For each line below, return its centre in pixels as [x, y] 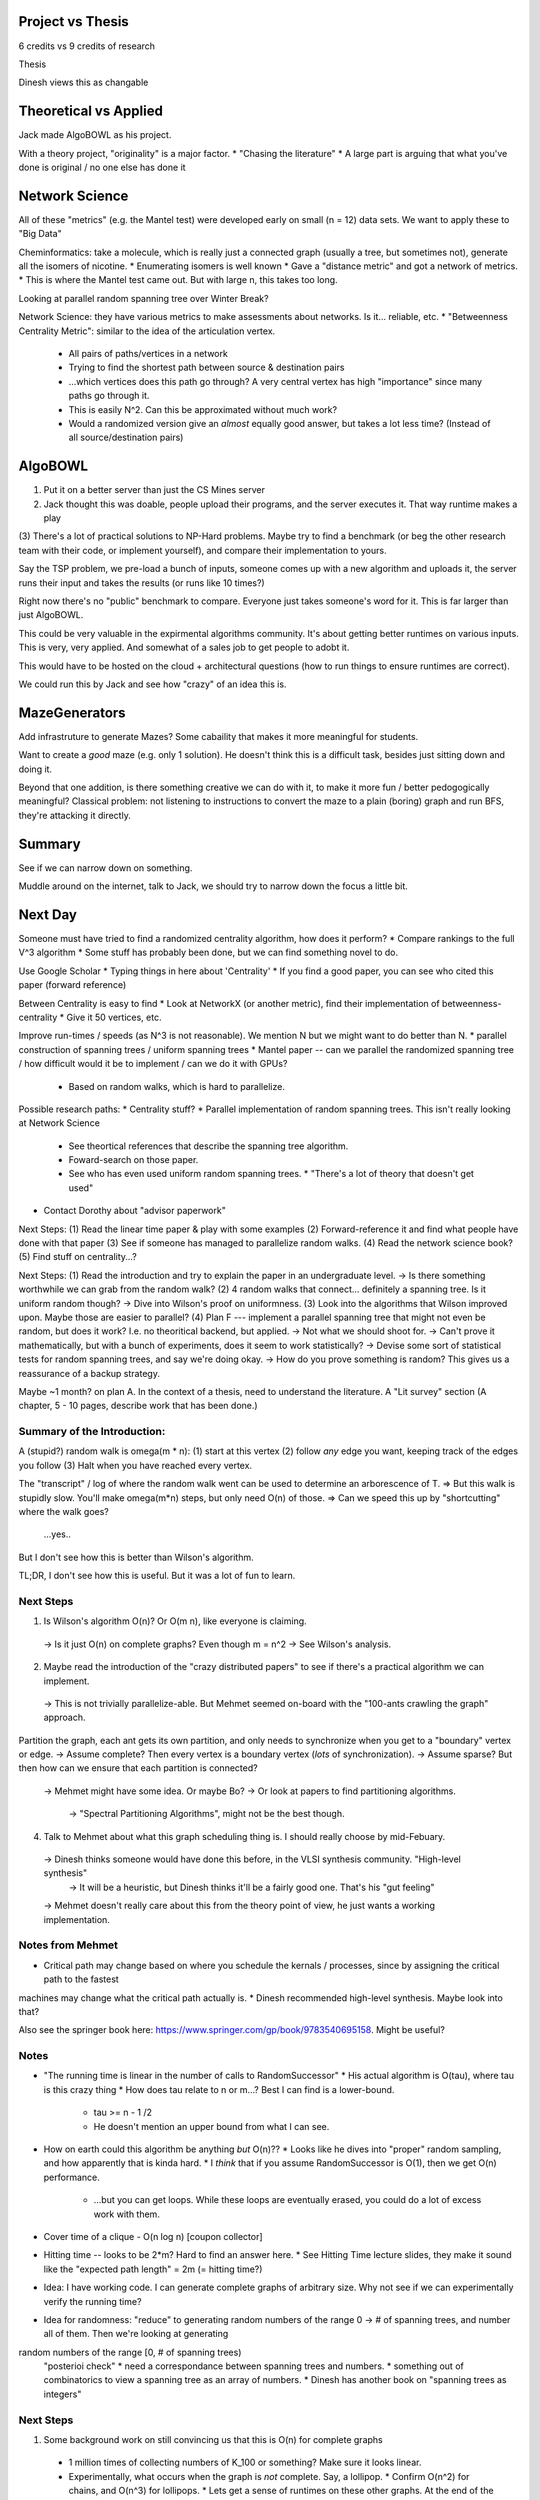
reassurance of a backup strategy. [89, 1373]
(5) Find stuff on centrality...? [77, 1257]
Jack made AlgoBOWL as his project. [95, 135]
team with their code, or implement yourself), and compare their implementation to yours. [202, 550]
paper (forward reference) [72, 985]
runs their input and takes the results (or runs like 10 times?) [141, 582]
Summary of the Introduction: [92, 1432]
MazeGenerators [72, 712]
